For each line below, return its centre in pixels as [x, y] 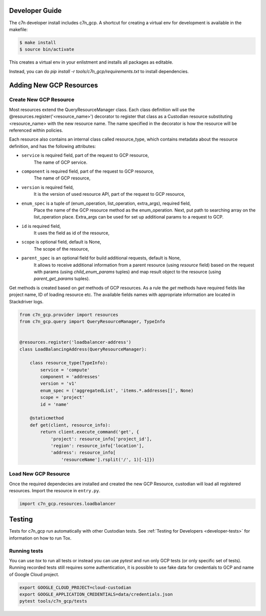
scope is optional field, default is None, [61, 242]
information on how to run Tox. [40, 538]
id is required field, [41, 226]
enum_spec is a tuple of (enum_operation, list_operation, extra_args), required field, [106, 203]
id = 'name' [54, 404]
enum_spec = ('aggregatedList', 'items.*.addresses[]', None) [117, 390]
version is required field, [48, 187]
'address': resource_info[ [83, 453]
